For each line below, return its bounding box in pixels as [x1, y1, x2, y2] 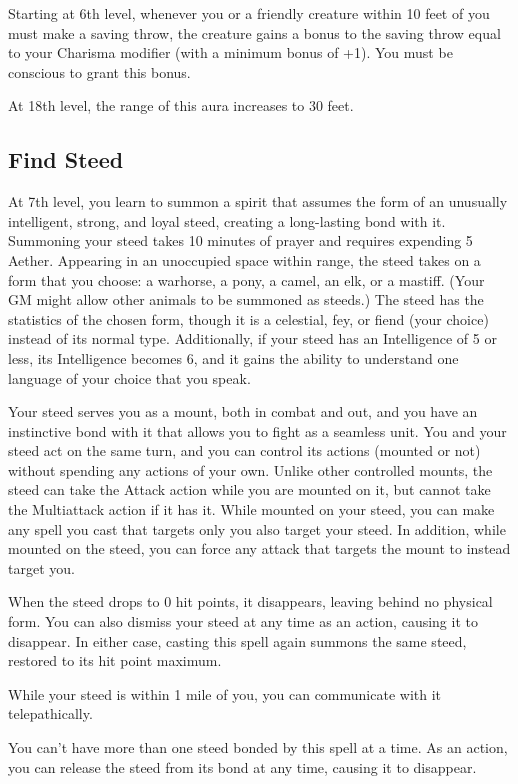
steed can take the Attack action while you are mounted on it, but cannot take [8, 479, 491, 500]
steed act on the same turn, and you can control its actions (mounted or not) [8, 440, 481, 461]
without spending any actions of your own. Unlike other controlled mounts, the [8, 459, 493, 480]
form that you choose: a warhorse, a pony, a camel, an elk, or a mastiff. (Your [8, 269, 485, 290]
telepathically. [8, 703, 93, 724]
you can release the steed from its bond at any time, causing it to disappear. [8, 756, 477, 777]
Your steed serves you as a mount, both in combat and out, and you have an [8, 401, 478, 422]
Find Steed [8, 144, 124, 175]
